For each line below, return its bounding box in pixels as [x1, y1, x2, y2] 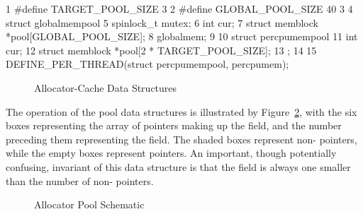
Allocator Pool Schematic [34, 197, 145, 212]
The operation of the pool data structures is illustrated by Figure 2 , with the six [6, 104, 357, 119]
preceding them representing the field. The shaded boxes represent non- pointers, [6, 131, 357, 146]
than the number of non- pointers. [6, 173, 154, 188]
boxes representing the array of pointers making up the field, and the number [6, 118, 342, 133]
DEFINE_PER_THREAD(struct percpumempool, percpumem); [6, 57, 289, 71]
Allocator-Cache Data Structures [34, 80, 177, 95]
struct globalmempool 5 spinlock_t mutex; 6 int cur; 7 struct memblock [6, 15, 318, 30]
